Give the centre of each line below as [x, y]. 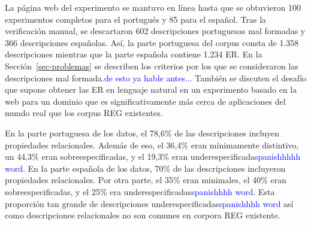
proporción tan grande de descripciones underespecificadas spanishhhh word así [149, 203]
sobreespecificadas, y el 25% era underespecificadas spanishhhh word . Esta [140, 191]
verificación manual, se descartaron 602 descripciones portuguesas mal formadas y [155, 31]
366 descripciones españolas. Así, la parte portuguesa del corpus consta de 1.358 [152, 42]
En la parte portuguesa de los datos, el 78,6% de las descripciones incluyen [142, 133]
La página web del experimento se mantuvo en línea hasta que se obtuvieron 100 [153, 7]
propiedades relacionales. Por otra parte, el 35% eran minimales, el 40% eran [146, 180]
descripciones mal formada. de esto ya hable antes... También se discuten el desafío [156, 77]
